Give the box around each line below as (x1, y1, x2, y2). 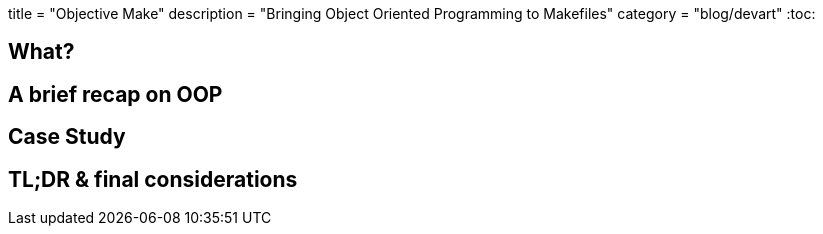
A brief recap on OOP (8, 81, 223, 107)
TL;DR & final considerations (8, 166, 298, 192)
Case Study (8, 124, 126, 150)
